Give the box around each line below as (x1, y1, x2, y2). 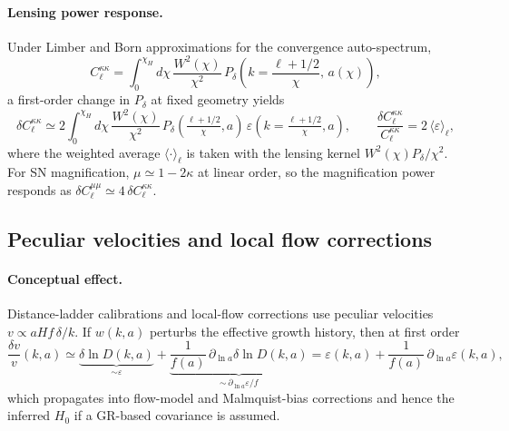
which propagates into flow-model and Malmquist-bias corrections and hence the (7, 387, 455, 407)
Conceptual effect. (7, 269, 122, 288)
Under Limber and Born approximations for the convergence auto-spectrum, (7, 36, 432, 55)
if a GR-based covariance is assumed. (73, 406, 280, 425)
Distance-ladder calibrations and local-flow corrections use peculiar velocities (7, 304, 434, 323)
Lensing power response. (7, 2, 163, 21)
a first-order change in (7, 90, 131, 109)
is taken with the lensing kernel (186, 142, 360, 162)
